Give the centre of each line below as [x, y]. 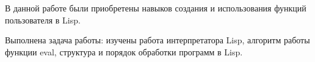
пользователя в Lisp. [43, 20]
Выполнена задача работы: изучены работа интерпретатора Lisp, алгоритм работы [157, 40]
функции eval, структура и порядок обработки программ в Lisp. [124, 51]
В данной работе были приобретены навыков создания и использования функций [156, 8]
